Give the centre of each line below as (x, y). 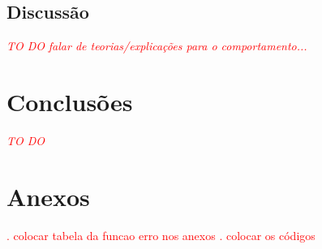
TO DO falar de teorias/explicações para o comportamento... (157, 46)
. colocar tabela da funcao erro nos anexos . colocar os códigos (161, 235)
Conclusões (70, 101)
